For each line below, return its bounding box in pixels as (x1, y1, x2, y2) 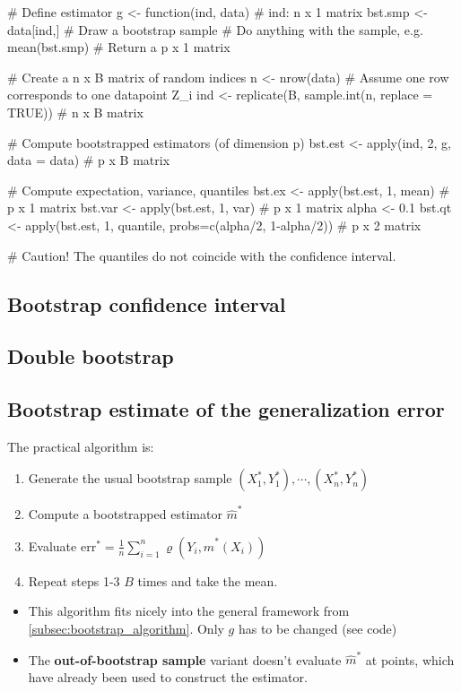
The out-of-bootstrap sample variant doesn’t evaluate (28, 650, 342, 669)
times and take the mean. (137, 571, 278, 590)
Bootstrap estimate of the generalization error (7, 395, 445, 423)
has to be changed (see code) (238, 618, 397, 637)
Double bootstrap (7, 342, 174, 370)
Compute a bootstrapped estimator (28, 505, 222, 523)
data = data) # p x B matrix (7, 151, 170, 169)
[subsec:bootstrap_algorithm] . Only (28, 618, 224, 637)
